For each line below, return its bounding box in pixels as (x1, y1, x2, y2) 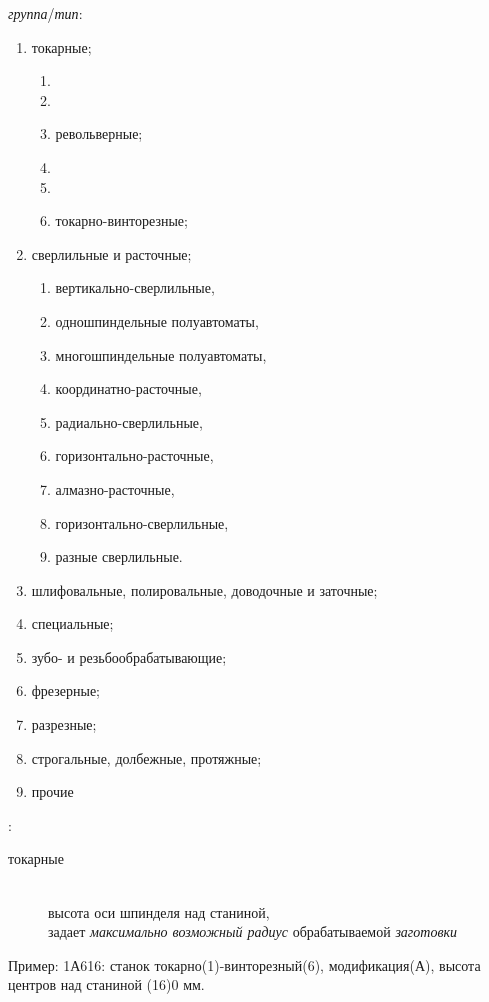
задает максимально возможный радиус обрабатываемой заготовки (48, 921, 458, 942)
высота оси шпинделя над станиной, (48, 901, 270, 922)
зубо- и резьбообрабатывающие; (31, 646, 227, 667)
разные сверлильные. (55, 546, 183, 567)
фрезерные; (31, 680, 101, 701)
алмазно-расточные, (55, 478, 175, 499)
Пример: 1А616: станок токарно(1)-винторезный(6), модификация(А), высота (8, 954, 481, 975)
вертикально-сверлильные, (55, 277, 215, 298)
